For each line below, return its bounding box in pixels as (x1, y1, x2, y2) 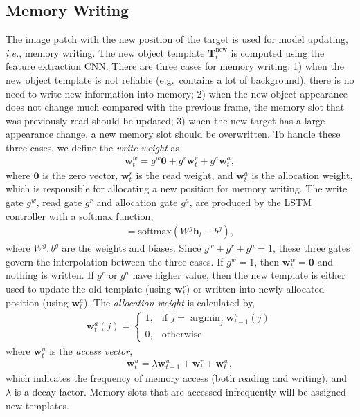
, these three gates (273, 241, 350, 255)
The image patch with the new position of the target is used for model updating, (6, 32, 348, 46)
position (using (6, 295, 69, 309)
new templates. (6, 398, 69, 412)
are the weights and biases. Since (62, 241, 201, 255)
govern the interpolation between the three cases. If (6, 254, 224, 268)
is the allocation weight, (251, 167, 353, 182)
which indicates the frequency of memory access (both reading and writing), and (6, 371, 348, 385)
